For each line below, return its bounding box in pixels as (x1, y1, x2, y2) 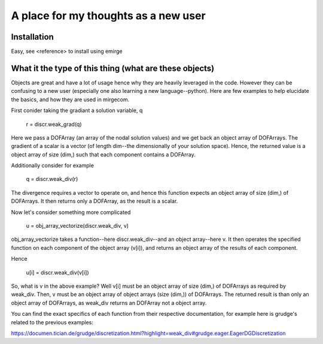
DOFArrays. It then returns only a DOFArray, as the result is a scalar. (11, 198, 178, 205)
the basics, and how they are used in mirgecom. (11, 96, 130, 103)
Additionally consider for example (11, 162, 94, 169)
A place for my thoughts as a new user (11, 9, 206, 22)
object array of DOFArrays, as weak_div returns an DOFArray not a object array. (11, 299, 207, 306)
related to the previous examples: (11, 318, 94, 326)
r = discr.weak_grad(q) (26, 120, 82, 128)
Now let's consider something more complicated (11, 209, 131, 216)
